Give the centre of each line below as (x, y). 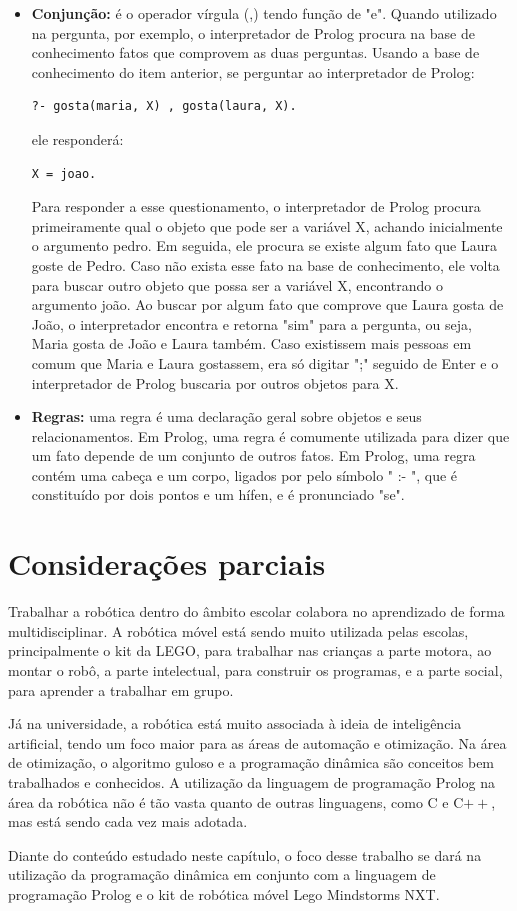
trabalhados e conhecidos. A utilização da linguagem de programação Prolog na (252, 781)
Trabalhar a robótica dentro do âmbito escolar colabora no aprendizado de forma (256, 611)
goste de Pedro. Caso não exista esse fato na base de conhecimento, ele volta (265, 264)
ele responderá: (77, 138)
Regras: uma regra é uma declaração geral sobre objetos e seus (226, 416)
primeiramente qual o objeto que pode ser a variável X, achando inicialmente (267, 225)
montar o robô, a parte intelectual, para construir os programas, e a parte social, (255, 669)
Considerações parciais (167, 563)
